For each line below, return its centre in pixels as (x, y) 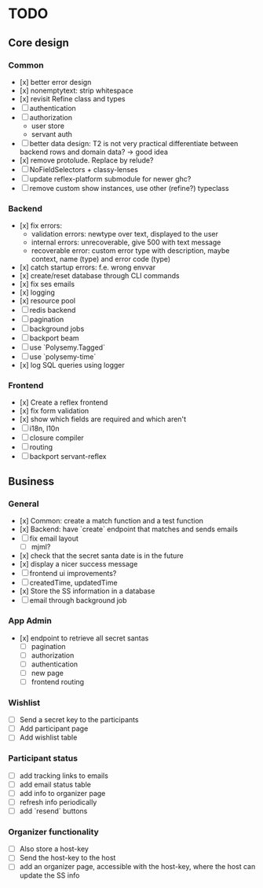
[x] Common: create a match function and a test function (111, 521)
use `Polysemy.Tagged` (68, 347)
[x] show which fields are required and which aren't (103, 419)
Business (31, 481)
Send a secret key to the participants (79, 720)
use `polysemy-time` (63, 357)
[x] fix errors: (41, 226)
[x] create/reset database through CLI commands (99, 276)
